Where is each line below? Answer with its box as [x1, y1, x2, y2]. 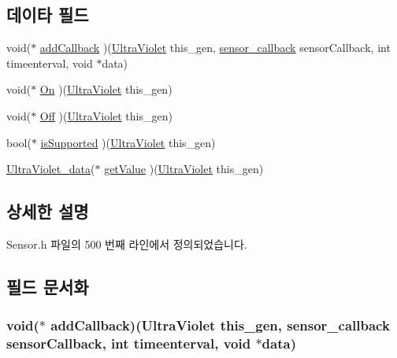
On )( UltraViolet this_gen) [39, 81, 173, 98]
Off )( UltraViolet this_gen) [39, 107, 173, 124]
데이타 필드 [6, 2, 89, 27]
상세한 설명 [6, 199, 89, 223]
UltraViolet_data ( [6, 161, 95, 177]
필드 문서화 [6, 274, 89, 298]
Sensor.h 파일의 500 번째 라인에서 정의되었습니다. [6, 235, 247, 252]
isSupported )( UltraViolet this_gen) [40, 134, 216, 150]
